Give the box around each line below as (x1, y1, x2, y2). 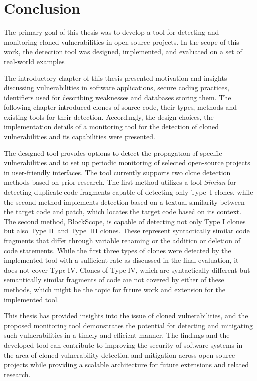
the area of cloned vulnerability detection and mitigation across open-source (4, 349, 235, 360)
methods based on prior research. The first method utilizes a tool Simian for (4, 177, 236, 187)
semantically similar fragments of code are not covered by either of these (4, 274, 224, 285)
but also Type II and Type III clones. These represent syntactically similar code (4, 226, 250, 236)
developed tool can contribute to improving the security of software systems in (4, 339, 243, 350)
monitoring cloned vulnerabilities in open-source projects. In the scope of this (4, 36, 239, 47)
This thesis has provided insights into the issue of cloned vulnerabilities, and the (4, 310, 248, 321)
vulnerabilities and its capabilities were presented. (4, 131, 155, 142)
